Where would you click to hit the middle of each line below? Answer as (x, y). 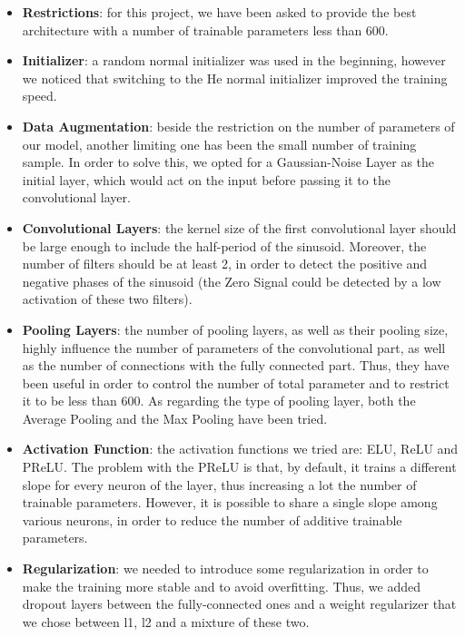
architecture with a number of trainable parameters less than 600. (205, 29)
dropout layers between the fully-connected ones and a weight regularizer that (239, 604)
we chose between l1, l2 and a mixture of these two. (166, 621)
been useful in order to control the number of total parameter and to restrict (236, 382)
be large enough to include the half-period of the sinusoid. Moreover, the (224, 245)
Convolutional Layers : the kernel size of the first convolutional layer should (239, 227)
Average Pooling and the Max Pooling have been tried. (175, 418)
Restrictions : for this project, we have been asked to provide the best (219, 12)
